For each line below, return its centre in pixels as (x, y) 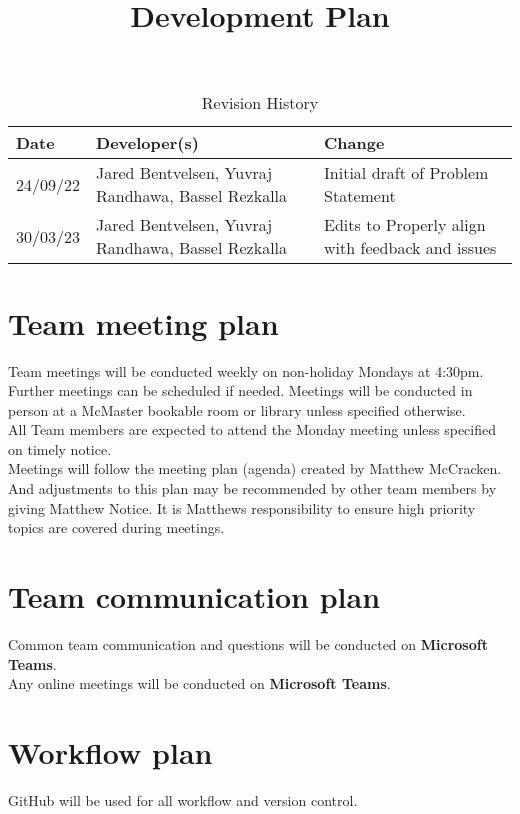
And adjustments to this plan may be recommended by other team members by (252, 488)
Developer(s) (147, 143)
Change (354, 143)
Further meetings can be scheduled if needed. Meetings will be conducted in (240, 390)
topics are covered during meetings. (116, 527)
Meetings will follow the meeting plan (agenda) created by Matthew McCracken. (255, 468)
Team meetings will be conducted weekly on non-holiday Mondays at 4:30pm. (246, 370)
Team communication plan (194, 596)
